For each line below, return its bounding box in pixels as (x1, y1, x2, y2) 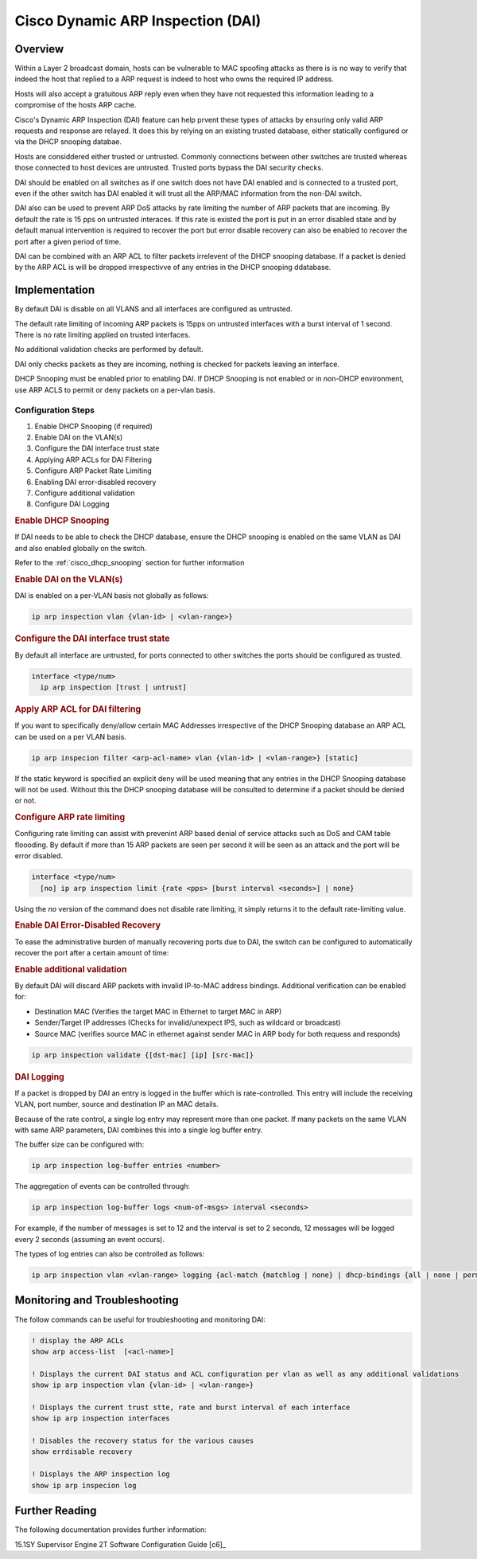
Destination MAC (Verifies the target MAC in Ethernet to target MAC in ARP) (34, 1006, 282, 1016)
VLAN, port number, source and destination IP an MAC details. (14, 1100, 219, 1109)
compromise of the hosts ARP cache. (14, 100, 137, 110)
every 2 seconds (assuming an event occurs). (14, 1234, 165, 1244)
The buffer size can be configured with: (14, 1139, 145, 1150)
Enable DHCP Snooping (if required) (34, 421, 153, 431)
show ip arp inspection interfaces (31, 1414, 170, 1423)
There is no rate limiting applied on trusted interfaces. (14, 330, 191, 339)
